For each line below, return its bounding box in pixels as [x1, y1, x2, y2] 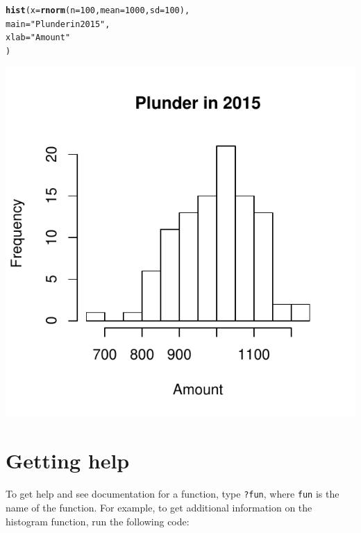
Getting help [6, 446, 130, 475]
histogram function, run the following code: [6, 514, 190, 528]
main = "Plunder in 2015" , [6, 19, 110, 29]
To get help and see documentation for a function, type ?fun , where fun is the [6, 487, 339, 501]
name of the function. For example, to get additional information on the [6, 500, 312, 514]
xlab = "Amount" [6, 33, 71, 43]
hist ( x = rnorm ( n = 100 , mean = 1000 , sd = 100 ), [6, 6, 190, 15]
